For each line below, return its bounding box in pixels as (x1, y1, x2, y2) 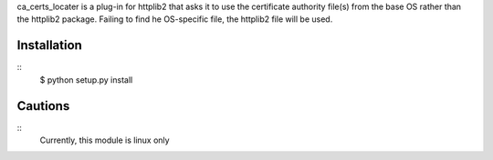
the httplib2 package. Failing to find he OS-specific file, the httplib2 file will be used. (16, 14, 333, 25)
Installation (16, 37, 82, 54)
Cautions (16, 98, 70, 114)
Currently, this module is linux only (39, 135, 170, 145)
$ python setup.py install (39, 74, 133, 85)
